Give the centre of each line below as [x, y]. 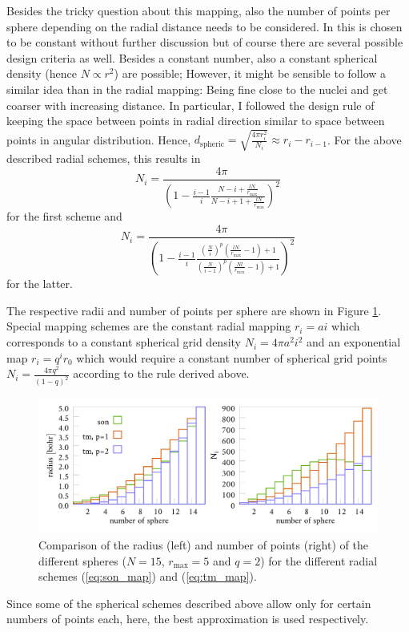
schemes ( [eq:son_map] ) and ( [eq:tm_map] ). [148, 576]
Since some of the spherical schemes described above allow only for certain [189, 603]
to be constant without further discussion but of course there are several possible [205, 42]
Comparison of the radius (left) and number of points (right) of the [203, 545]
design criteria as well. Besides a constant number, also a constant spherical [192, 57]
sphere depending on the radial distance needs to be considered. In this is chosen [204, 26]
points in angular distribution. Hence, [99, 139]
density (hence [42, 73]
